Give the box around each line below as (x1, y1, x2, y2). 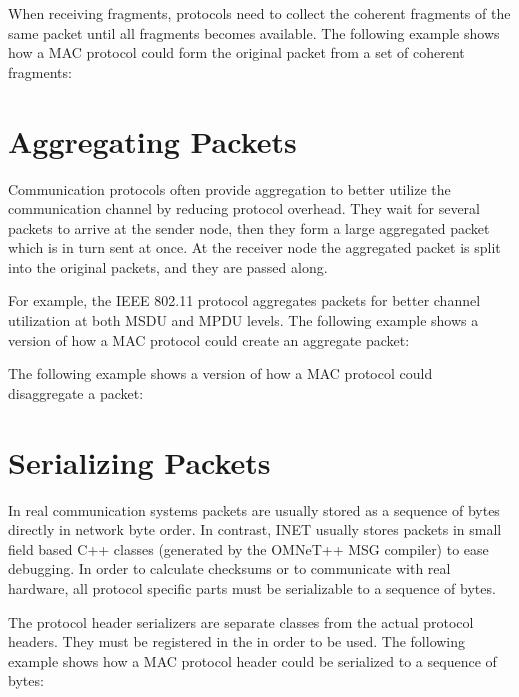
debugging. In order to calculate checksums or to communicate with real (8, 558, 451, 579)
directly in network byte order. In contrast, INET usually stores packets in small (8, 519, 502, 540)
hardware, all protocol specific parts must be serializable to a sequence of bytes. (8, 577, 496, 598)
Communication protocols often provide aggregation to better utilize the (8, 178, 451, 199)
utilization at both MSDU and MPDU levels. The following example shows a (8, 310, 479, 331)
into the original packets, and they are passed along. (8, 256, 328, 277)
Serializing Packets (8, 441, 271, 482)
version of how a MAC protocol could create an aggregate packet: (8, 329, 410, 350)
